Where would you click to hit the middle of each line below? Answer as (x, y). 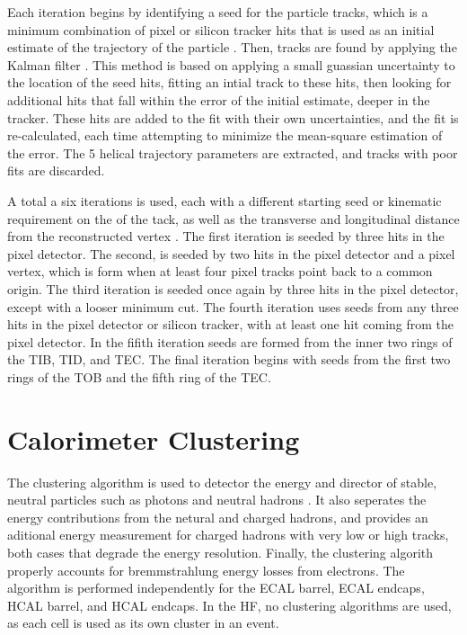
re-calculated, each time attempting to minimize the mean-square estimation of (225, 135)
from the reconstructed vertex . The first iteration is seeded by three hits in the (226, 236)
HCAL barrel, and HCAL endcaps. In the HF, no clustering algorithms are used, (229, 605)
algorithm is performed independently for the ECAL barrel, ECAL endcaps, (216, 588)
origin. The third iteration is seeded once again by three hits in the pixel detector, (233, 288)
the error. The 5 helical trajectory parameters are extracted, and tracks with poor (233, 152)
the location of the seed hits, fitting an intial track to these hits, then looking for (229, 82)
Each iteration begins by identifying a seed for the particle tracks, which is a (218, 12)
